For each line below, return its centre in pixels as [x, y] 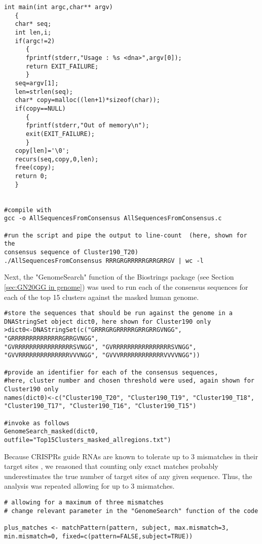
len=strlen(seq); [44, 92]
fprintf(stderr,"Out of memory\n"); [87, 126]
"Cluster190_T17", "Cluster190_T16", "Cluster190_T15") [100, 406]
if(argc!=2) [35, 41]
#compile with [28, 210]
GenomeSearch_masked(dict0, [51, 432]
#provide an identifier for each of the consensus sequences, [111, 372]
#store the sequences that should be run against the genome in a [119, 313]
